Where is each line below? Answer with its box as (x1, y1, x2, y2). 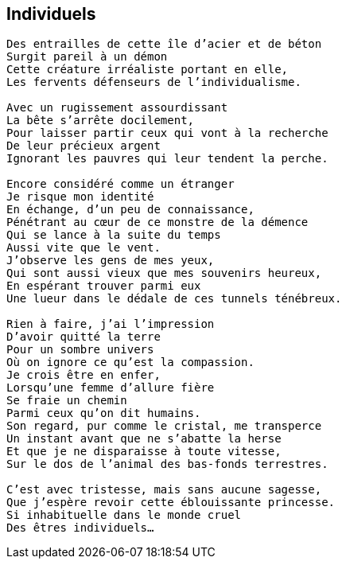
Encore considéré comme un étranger (6, 177, 235, 191)
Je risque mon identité (6, 190, 154, 204)
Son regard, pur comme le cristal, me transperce (6, 419, 322, 433)
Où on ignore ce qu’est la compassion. (6, 356, 255, 369)
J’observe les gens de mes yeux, (6, 254, 215, 267)
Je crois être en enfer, (6, 368, 161, 382)
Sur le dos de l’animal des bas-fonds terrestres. (6, 458, 329, 471)
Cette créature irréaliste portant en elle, (6, 63, 289, 76)
